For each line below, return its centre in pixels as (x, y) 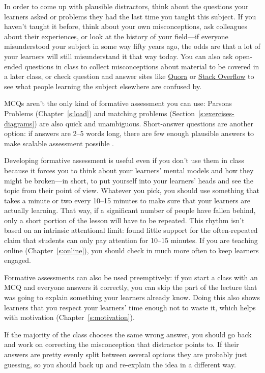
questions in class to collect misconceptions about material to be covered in (142, 66)
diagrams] (19, 123)
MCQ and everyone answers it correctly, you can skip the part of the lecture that (131, 287)
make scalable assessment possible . (59, 143)
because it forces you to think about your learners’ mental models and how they (129, 170)
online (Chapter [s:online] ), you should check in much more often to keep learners (131, 250)
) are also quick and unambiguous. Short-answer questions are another (144, 123)
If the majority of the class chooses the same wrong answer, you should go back (128, 334)
